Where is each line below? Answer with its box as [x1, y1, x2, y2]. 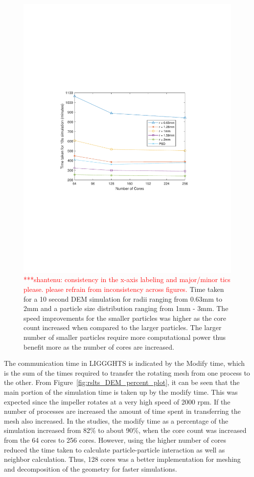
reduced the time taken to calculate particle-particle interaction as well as [4, 444, 225, 454]
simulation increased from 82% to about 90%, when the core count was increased [4, 425, 247, 435]
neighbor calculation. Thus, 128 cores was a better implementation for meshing [4, 454, 241, 464]
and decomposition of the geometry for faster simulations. [4, 463, 177, 474]
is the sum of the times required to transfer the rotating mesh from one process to [4, 367, 250, 378]
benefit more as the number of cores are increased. [23, 341, 174, 352]
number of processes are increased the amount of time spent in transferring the [4, 406, 241, 416]
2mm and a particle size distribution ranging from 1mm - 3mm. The [23, 303, 229, 313]
